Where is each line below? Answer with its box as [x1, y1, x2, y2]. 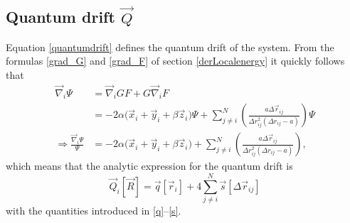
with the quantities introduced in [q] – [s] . [6, 203, 181, 218]
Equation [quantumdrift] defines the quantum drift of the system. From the [6, 39, 334, 54]
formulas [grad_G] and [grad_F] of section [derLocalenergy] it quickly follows [6, 53, 345, 68]
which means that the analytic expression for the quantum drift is [6, 158, 293, 173]
